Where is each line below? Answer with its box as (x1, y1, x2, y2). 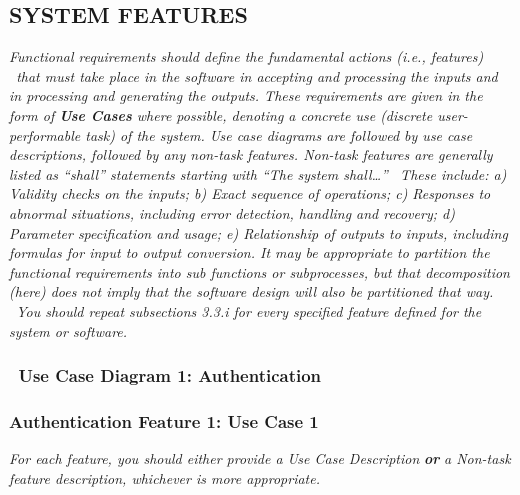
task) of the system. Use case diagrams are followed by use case (85, 124, 473, 145)
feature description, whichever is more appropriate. (9, 467, 320, 488)
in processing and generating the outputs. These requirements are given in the (9, 85, 483, 106)
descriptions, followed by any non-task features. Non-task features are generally (9, 144, 493, 165)
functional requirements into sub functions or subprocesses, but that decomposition (9, 261, 510, 282)
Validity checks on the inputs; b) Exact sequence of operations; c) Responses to (9, 183, 491, 204)
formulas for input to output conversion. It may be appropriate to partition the (9, 242, 490, 263)
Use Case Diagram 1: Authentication (18, 363, 322, 388)
